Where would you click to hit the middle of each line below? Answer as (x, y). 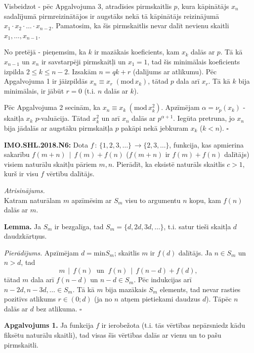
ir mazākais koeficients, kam (137, 52)
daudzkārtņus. (25, 236)
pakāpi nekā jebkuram (155, 127)
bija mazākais (126, 289)
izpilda (14, 71)
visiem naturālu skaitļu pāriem (50, 164)
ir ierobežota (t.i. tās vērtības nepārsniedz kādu (173, 325)
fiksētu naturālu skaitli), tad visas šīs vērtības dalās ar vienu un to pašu (113, 335)
